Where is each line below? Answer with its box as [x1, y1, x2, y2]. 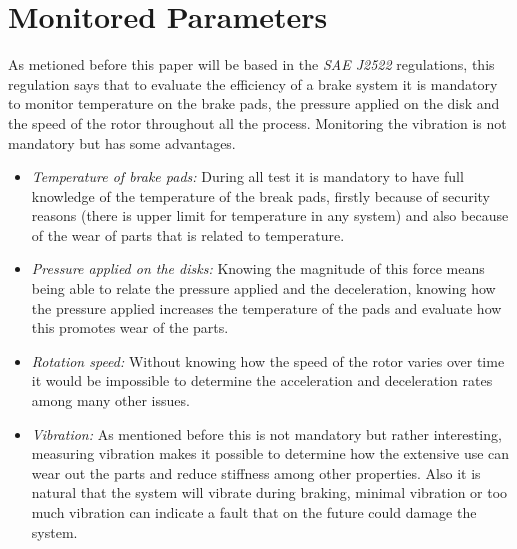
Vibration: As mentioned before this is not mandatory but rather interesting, [31, 423, 502, 444]
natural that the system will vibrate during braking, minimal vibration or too [31, 482, 508, 503]
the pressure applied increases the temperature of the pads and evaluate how [31, 297, 502, 318]
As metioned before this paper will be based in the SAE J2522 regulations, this [8, 54, 495, 75]
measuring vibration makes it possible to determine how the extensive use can [31, 443, 510, 464]
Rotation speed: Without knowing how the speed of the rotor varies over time [31, 350, 505, 371]
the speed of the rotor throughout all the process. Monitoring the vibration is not [8, 112, 507, 133]
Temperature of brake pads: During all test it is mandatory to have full [31, 166, 464, 187]
